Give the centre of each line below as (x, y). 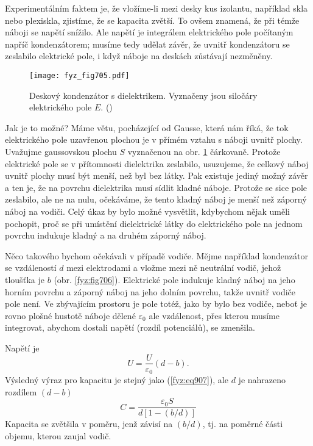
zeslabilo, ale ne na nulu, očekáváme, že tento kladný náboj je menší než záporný (156, 199)
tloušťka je (25, 279)
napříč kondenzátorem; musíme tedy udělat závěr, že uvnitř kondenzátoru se (147, 44)
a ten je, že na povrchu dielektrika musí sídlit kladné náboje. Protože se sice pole (156, 187)
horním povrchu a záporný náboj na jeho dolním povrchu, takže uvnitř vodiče (150, 291)
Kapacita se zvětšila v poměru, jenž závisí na (89, 424)
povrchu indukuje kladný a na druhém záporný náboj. (106, 235)
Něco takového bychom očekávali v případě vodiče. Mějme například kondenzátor (156, 255)
